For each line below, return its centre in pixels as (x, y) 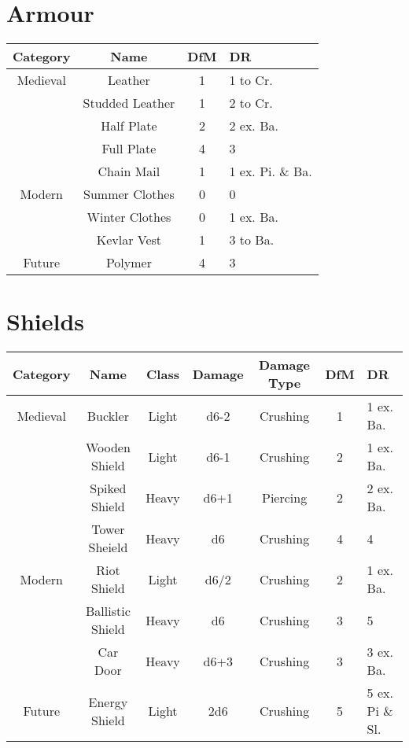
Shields (46, 321)
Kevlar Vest (129, 240)
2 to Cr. (251, 103)
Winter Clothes (129, 217)
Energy (108, 702)
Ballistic (108, 611)
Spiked (108, 488)
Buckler (108, 415)
